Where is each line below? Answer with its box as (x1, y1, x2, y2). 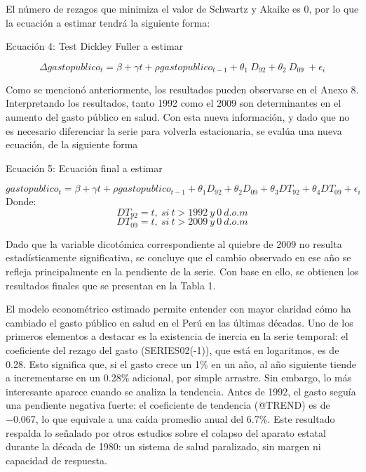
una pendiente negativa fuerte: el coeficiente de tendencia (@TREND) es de (6, 398, 330, 412)
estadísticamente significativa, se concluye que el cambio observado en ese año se (6, 250, 351, 265)
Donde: (6, 194, 36, 209)
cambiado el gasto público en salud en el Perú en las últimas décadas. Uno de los (6, 315, 353, 329)
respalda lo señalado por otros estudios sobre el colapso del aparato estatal (6, 425, 326, 440)
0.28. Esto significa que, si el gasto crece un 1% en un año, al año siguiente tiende (6, 356, 356, 371)
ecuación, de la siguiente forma (6, 137, 138, 152)
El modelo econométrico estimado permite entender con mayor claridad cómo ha (6, 301, 351, 316)
